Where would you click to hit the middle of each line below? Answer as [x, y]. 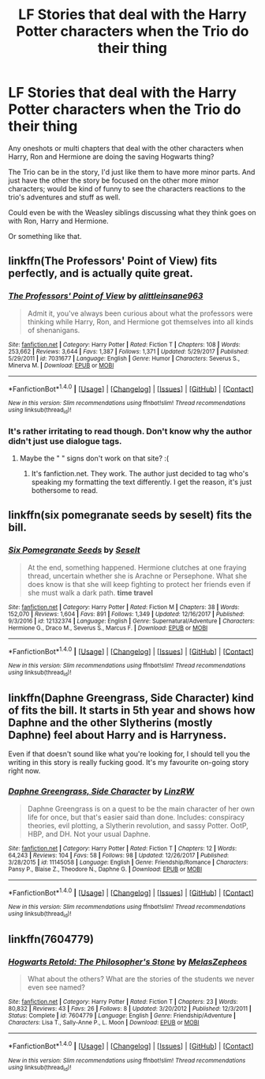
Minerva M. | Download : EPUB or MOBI [61, 365]
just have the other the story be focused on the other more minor [114, 180]
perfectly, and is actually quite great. [101, 273]
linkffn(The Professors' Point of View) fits [113, 261]
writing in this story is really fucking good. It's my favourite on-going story [129, 763]
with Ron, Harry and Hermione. [58, 221]
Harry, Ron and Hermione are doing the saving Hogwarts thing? [111, 157]
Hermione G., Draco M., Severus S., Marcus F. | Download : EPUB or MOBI [108, 628]
